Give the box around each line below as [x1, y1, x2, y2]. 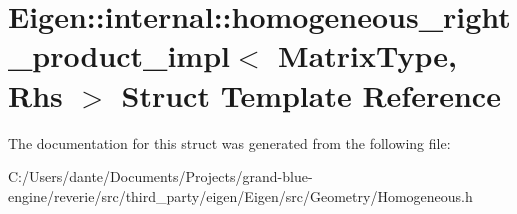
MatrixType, [278, 35, 457, 76]
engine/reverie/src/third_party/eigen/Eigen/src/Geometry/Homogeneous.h [8, 185, 473, 206]
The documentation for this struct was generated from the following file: [8, 132, 451, 153]
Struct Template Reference [121, 74, 501, 115]
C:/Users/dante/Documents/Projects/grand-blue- [8, 166, 313, 187]
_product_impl [8, 35, 231, 76]
